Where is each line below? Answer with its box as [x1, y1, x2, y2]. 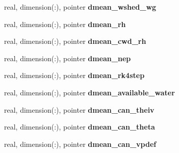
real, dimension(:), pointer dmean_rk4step [4, 70, 145, 81]
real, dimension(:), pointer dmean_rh [4, 18, 126, 29]
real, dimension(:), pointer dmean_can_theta [4, 121, 155, 132]
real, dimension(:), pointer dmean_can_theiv [4, 104, 155, 115]
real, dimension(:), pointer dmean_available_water [4, 87, 175, 97]
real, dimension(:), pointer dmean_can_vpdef [4, 138, 157, 149]
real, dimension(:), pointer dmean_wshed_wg [4, 2, 157, 12]
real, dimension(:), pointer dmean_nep [4, 53, 131, 63]
